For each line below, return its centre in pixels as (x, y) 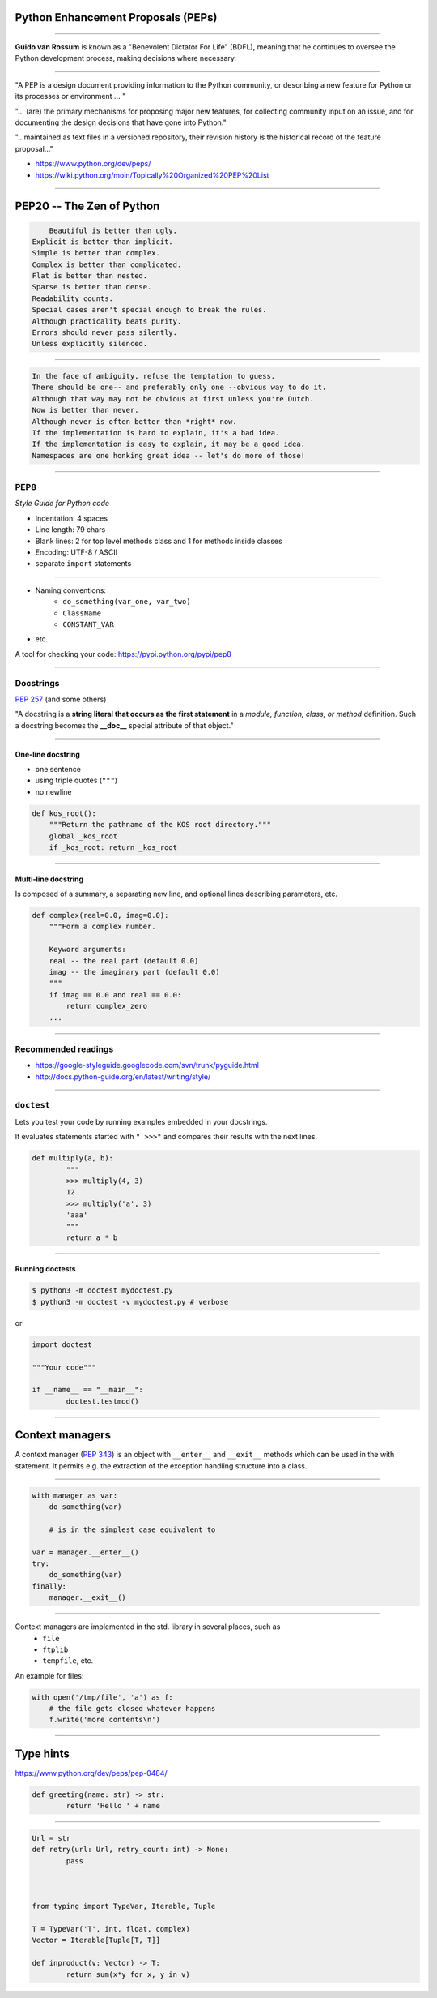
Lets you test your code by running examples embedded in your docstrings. (141, 1121)
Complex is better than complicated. (107, 264)
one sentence (58, 770)
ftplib (55, 1649)
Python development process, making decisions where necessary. (126, 58)
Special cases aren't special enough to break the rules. (149, 310)
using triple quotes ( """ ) (76, 780)
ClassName (82, 613)
